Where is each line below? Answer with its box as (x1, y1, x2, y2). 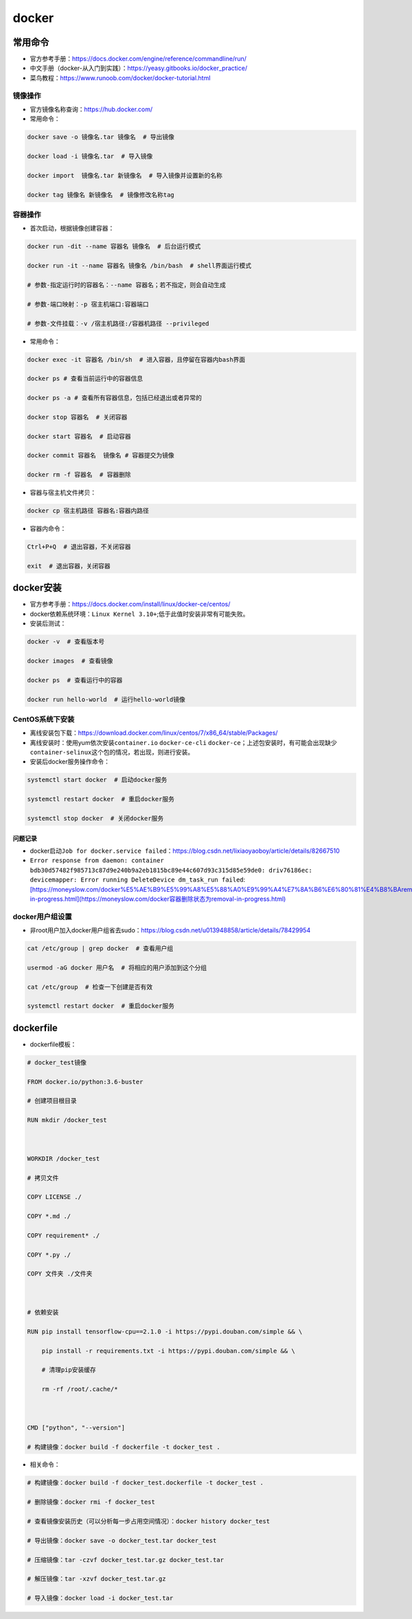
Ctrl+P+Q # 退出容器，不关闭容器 (27, 543, 131, 551)
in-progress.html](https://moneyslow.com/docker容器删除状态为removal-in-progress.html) (30, 895, 286, 903)
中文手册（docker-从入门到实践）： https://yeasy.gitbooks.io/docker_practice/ (30, 64, 247, 72)
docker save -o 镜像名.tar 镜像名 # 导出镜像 (27, 133, 174, 141)
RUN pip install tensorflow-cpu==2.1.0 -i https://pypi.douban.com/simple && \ (27, 1327, 303, 1335)
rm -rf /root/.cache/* (41, 1386, 118, 1393)
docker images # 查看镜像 (27, 656, 113, 665)
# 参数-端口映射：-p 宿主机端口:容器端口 (27, 300, 149, 308)
